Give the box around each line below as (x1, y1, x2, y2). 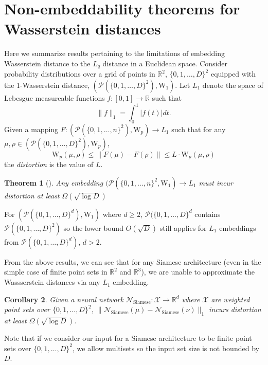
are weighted (211, 294, 250, 304)
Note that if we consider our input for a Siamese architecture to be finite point (4, 333, 252, 343)
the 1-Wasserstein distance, (4, 79, 90, 90)
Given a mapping (4, 123, 59, 134)
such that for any (171, 123, 226, 134)
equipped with (210, 68, 256, 79)
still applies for (159, 222, 207, 233)
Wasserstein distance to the (4, 58, 91, 68)
